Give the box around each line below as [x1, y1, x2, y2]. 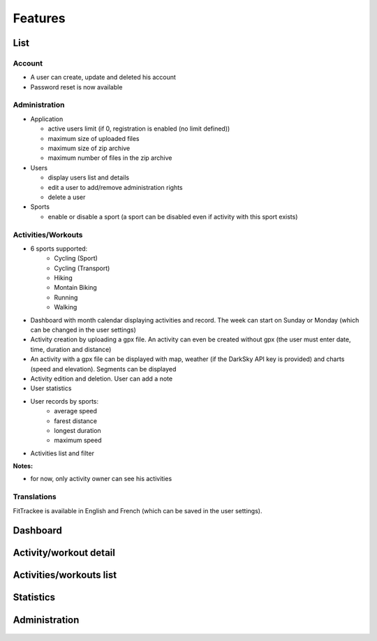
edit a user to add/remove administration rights [47, 183, 183, 191]
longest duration [54, 426, 101, 434]
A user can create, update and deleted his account [30, 73, 176, 82]
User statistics [30, 384, 72, 392]
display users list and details [47, 173, 129, 182]
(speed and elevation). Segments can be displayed [30, 364, 177, 373]
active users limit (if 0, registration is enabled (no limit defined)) [47, 124, 230, 133]
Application [30, 115, 64, 123]
